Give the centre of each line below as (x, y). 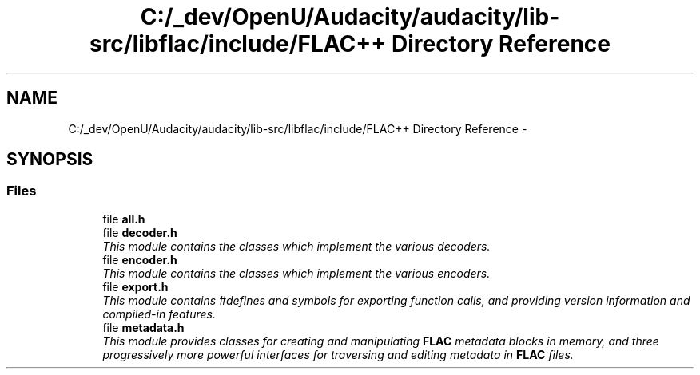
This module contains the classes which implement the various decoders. (296, 246)
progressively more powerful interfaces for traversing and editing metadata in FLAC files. (338, 354)
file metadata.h (143, 327)
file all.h (124, 219)
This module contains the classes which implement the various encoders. (296, 273)
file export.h (135, 286)
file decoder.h (140, 232)
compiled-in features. (159, 314)
